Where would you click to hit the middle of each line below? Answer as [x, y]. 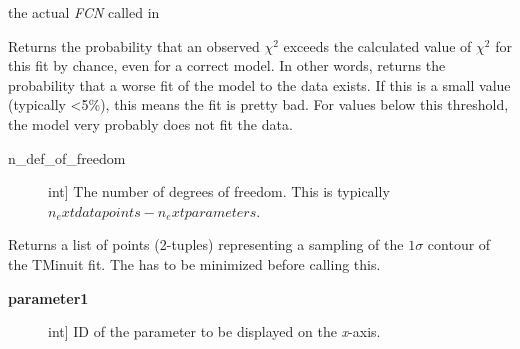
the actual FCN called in [84, 12]
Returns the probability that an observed [134, 45]
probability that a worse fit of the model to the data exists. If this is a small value [259, 84]
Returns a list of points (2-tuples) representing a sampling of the [206, 244]
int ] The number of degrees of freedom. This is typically [219, 191]
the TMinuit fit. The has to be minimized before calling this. [194, 263]
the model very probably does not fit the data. [150, 123]
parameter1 [48, 297]
